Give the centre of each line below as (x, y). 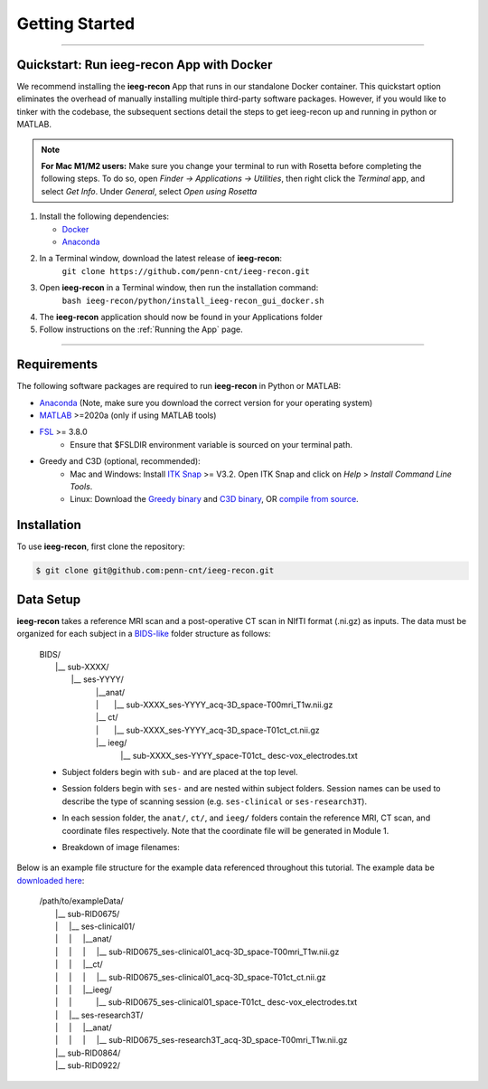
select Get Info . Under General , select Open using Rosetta (149, 191)
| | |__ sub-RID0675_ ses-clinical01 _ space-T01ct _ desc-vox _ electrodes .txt (206, 1002)
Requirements (57, 365)
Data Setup (49, 599)
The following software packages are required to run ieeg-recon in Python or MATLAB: (179, 386)
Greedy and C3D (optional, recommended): (120, 461)
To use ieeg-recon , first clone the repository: (101, 546)
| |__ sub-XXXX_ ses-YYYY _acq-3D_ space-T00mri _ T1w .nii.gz (214, 705)
